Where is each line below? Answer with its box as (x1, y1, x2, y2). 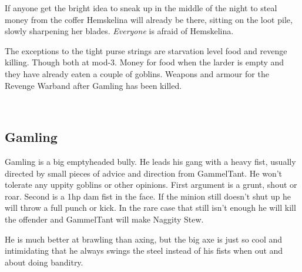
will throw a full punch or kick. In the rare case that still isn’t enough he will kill (5, 201, 296, 214)
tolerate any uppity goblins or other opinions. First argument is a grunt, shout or (5, 178, 297, 191)
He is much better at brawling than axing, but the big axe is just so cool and (5, 233, 283, 245)
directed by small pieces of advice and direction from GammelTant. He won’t (5, 167, 283, 179)
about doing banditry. (5, 256, 83, 268)
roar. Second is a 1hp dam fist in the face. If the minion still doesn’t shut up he (5, 190, 291, 202)
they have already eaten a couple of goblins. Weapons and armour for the (5, 67, 269, 79)
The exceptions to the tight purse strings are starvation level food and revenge (5, 44, 287, 57)
